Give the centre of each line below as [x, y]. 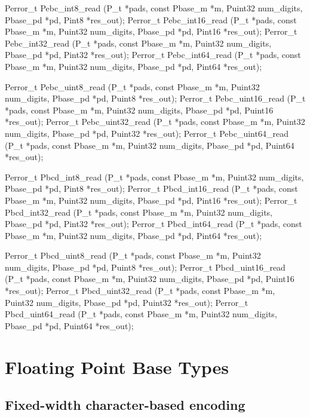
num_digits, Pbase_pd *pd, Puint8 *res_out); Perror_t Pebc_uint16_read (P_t [155, 98]
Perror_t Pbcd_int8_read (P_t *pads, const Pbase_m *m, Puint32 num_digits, [154, 177]
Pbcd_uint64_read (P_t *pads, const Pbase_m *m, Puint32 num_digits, [141, 314]
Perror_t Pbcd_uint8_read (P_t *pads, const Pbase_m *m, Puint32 [133, 255]
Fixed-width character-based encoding [125, 405]
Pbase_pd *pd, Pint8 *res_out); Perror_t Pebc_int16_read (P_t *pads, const [151, 19]
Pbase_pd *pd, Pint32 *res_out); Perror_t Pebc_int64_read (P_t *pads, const [153, 55]
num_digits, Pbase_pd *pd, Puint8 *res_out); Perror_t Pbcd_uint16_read [145, 267]
